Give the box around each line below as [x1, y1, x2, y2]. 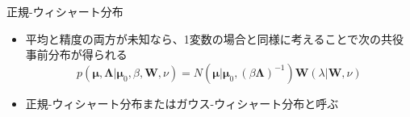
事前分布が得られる [25, 46, 128, 63]
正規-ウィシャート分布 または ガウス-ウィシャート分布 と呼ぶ [25, 94, 339, 111]
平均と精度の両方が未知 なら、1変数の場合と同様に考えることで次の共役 [25, 30, 404, 47]
